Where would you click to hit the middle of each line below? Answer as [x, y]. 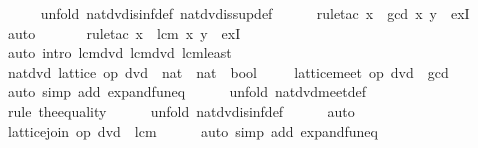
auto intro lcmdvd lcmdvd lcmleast [119, 52]
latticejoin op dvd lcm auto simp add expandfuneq [192, 130]
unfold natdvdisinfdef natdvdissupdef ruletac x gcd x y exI [255, 13]
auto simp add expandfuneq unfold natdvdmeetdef [186, 91]
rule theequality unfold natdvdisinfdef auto [181, 110]
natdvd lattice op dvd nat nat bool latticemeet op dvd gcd [228, 71]
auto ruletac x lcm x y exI [124, 32]
